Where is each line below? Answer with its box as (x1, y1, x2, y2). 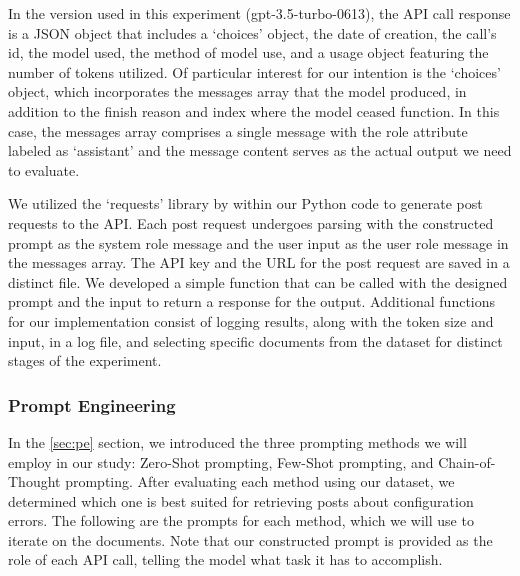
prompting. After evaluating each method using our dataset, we (65, 471, 455, 492)
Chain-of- (438, 451, 496, 472)
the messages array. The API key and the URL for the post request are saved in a (8, 252, 510, 273)
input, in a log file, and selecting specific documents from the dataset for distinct (8, 330, 503, 351)
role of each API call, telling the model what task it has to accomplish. (8, 549, 443, 570)
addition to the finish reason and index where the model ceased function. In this (8, 100, 500, 121)
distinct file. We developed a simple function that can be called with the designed (8, 271, 508, 292)
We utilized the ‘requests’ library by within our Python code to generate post (8, 193, 483, 214)
